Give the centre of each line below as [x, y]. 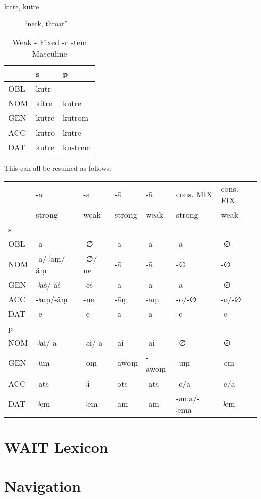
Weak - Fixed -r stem [50, 42]
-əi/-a [93, 342]
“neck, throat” [46, 23]
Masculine [49, 54]
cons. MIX [194, 194]
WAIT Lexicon [56, 447]
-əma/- [188, 398]
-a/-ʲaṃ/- [52, 258]
